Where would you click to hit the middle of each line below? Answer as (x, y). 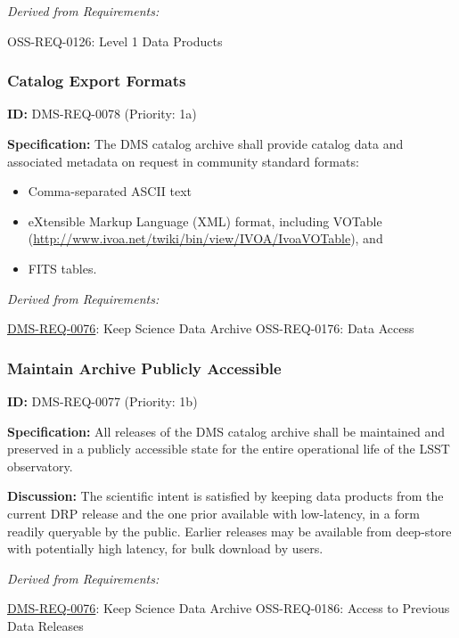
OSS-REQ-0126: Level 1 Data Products (115, 41)
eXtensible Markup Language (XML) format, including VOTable (205, 221)
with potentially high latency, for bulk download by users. (165, 548)
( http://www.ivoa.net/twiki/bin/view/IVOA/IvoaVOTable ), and (205, 238)
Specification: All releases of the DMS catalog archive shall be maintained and (226, 431)
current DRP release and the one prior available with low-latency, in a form (213, 513)
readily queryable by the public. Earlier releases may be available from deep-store (229, 531)
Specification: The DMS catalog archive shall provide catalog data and (205, 143)
